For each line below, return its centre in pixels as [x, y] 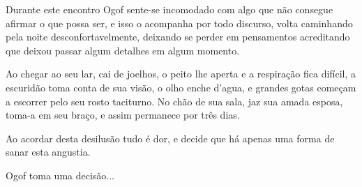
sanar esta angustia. [48, 152]
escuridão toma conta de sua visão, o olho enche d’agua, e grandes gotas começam [181, 87]
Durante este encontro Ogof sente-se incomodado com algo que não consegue [169, 9]
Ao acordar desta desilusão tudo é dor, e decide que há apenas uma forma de [170, 138]
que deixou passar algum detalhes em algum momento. [123, 50]
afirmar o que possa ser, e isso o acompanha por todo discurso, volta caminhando [179, 23]
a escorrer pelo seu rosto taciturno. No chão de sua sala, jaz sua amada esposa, [174, 101]
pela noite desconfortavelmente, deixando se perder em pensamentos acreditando [178, 37]
